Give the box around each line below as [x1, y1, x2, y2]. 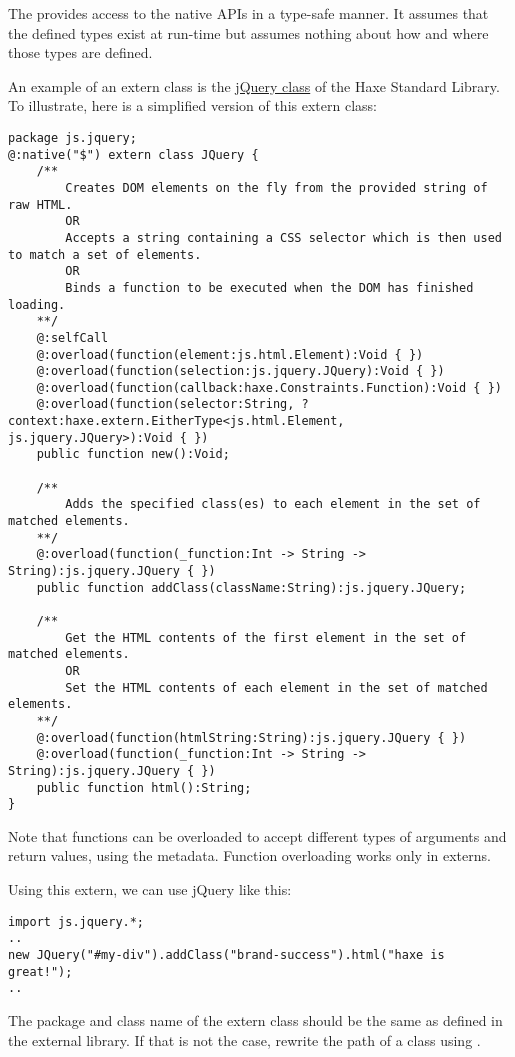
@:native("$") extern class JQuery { [8, 147, 259, 162]
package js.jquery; [8, 130, 137, 145]
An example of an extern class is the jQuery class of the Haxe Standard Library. [8, 75, 500, 96]
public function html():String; [36, 780, 252, 795]
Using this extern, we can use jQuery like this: [8, 879, 292, 900]
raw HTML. [8, 197, 73, 212]
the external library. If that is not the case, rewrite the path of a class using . [8, 1029, 481, 1050]
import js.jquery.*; [8, 914, 145, 929]
